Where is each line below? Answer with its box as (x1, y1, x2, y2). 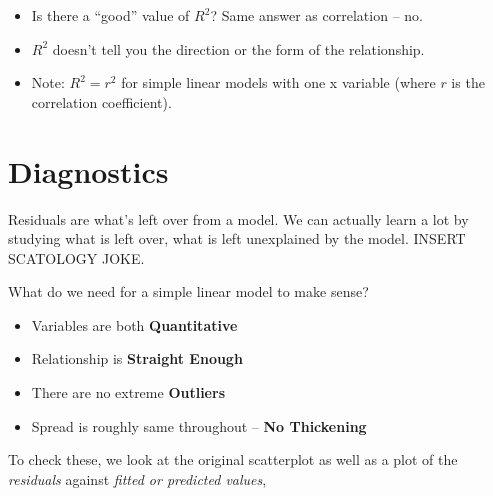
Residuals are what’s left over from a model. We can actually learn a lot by (8, 208, 469, 229)
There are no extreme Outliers (31, 382, 225, 403)
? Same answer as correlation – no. (210, 5, 423, 25)
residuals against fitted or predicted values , (8, 468, 267, 489)
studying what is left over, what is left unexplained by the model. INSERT (8, 228, 466, 249)
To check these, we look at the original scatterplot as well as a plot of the (8, 449, 458, 470)
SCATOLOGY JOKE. (8, 247, 145, 268)
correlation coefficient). (31, 91, 172, 112)
